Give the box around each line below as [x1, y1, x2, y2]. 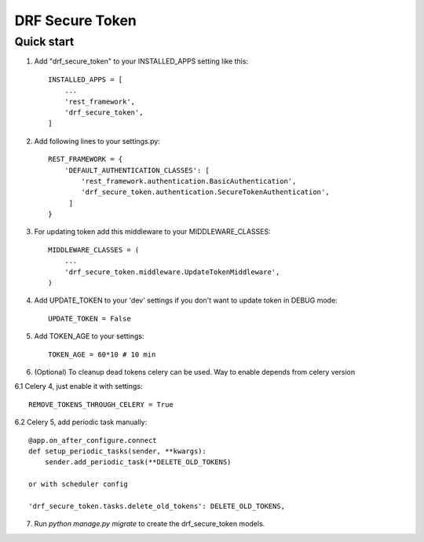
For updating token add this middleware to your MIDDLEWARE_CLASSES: [34, 227, 271, 236]
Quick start [14, 35, 75, 49]
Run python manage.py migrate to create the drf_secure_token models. [34, 519, 265, 529]
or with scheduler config [28, 480, 129, 489]
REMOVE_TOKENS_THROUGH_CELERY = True [28, 400, 174, 408]
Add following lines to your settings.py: [34, 136, 160, 145]
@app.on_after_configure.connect [28, 436, 157, 445]
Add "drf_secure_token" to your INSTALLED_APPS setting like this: [34, 57, 249, 66]
